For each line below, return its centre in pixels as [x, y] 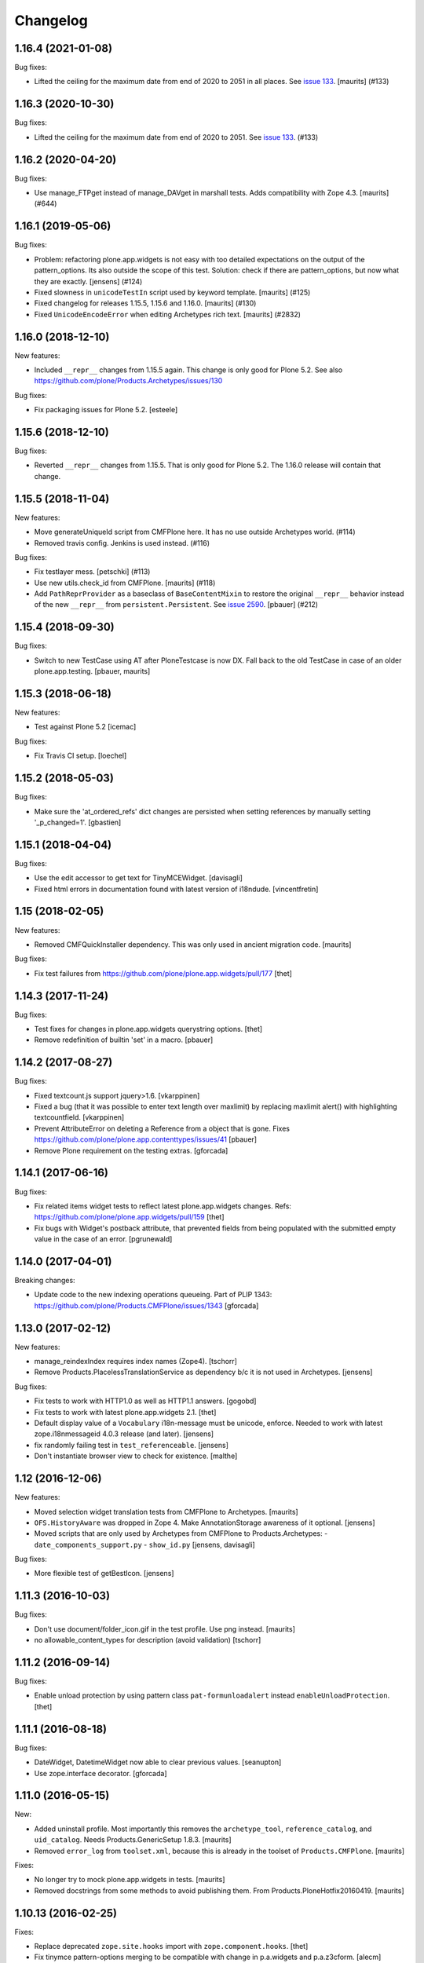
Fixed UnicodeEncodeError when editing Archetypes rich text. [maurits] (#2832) [168, 314]
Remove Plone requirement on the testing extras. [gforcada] [131, 1150]
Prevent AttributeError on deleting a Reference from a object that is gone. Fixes [162, 1128]
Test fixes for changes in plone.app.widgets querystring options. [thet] [148, 1029]
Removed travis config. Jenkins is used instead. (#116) [122, 543]
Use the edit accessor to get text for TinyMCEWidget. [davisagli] [138, 878]
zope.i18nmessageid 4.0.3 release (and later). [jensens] [124, 1434]
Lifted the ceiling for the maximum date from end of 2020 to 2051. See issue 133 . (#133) [176, 137]
